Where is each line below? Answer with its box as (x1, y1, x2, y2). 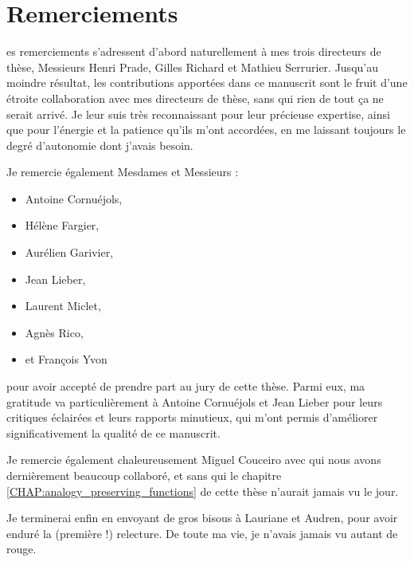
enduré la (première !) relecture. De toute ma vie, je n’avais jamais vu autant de (6, 525, 398, 541)
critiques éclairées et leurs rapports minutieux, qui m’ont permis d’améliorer (6, 409, 378, 426)
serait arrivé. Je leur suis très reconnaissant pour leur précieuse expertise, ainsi (6, 105, 390, 122)
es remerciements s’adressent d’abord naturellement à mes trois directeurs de (6, 43, 381, 60)
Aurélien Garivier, (25, 244, 114, 261)
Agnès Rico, (25, 324, 84, 340)
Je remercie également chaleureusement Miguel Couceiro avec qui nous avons (6, 451, 381, 468)
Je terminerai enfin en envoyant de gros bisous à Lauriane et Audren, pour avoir (6, 509, 398, 526)
